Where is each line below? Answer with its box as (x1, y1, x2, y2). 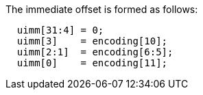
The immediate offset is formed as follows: (5, 3, 198, 15)
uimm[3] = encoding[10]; (16, 36, 168, 46)
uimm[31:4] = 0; (16, 25, 104, 36)
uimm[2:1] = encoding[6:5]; (16, 46, 174, 57)
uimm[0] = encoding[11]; (16, 57, 168, 68)
